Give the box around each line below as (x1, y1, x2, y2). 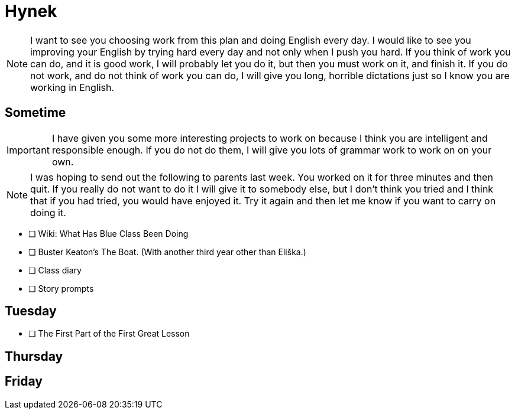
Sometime (5, 105, 66, 120)
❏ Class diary (28, 265, 82, 275)
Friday (5, 374, 43, 389)
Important (7, 144, 50, 156)
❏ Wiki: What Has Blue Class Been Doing (28, 228, 189, 239)
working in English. (30, 81, 115, 93)
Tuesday (5, 304, 57, 319)
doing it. (30, 206, 66, 219)
